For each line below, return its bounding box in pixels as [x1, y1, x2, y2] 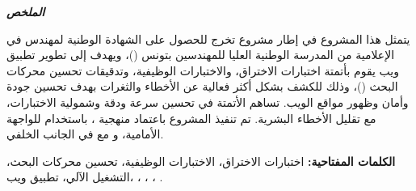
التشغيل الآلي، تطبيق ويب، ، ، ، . [6, 168, 163, 185]
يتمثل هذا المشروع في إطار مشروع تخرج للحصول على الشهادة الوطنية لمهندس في [6, 30, 410, 47]
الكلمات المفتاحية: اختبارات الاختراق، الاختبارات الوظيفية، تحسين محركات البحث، [6, 152, 396, 169]
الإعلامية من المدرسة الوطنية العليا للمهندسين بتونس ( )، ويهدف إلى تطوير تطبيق [6, 46, 395, 63]
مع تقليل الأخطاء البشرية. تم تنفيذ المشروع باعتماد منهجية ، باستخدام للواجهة [6, 109, 376, 126]
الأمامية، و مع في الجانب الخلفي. [6, 125, 164, 142]
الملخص [6, 3, 45, 19]
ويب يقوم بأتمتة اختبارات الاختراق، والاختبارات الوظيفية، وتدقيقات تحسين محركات [6, 62, 400, 79]
